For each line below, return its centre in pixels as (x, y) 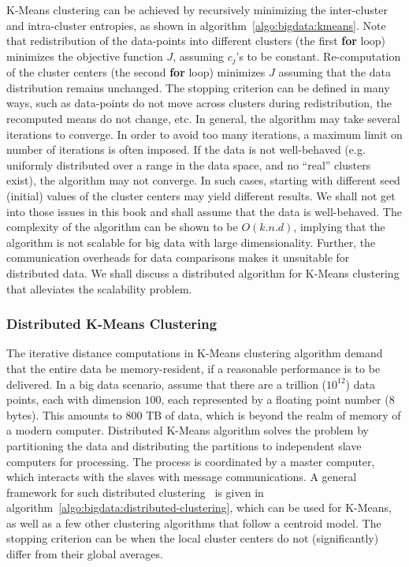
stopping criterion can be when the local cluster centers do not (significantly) (193, 538)
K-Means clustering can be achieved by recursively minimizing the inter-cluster (197, 9)
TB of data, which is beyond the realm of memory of (273, 414)
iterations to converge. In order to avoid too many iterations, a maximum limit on (204, 134)
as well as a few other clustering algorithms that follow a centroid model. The (194, 522)
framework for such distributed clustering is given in (135, 492)
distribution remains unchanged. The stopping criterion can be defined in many (198, 87)
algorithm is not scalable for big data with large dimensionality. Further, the (191, 242)
